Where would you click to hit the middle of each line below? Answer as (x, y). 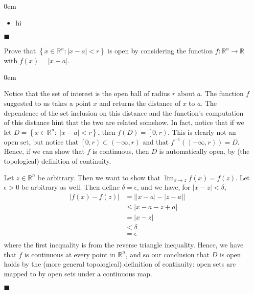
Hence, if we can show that (44, 151)
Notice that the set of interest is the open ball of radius (87, 93)
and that (156, 141)
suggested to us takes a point (47, 103)
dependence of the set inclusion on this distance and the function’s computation (124, 112)
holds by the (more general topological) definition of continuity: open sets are (120, 264)
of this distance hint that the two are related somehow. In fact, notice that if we (124, 122)
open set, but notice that (41, 141)
